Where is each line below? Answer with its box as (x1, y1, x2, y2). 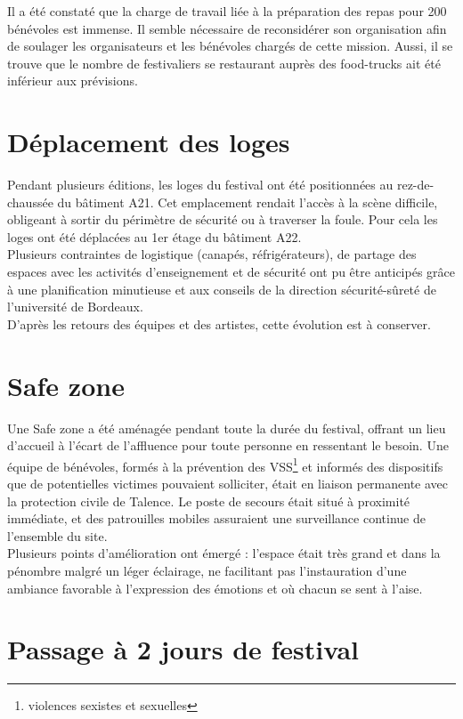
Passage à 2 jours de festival (7, 631, 360, 667)
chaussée (7, 192, 53, 211)
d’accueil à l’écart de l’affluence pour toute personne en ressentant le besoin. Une (7, 436, 449, 455)
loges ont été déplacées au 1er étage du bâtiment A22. (7, 227, 302, 246)
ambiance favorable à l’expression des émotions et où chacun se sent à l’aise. (7, 578, 423, 597)
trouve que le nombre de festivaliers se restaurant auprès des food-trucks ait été (7, 53, 441, 72)
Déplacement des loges (7, 124, 290, 160)
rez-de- (396, 175, 435, 194)
